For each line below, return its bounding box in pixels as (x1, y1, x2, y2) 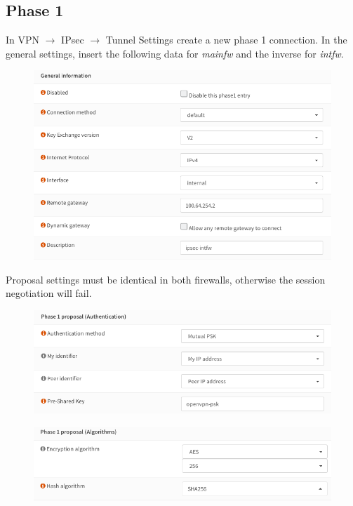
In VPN (6, 32, 40, 47)
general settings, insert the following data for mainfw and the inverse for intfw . (6, 46, 344, 60)
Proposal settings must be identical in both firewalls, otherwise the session (6, 272, 326, 286)
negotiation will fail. (6, 286, 92, 300)
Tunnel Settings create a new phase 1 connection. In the (105, 32, 347, 47)
